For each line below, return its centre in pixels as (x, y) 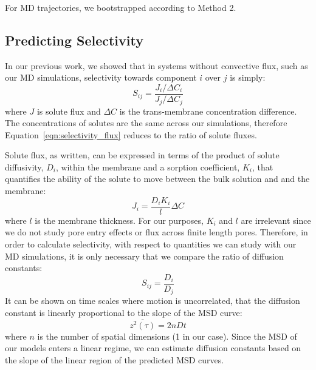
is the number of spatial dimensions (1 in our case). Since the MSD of (167, 336)
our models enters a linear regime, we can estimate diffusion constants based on (153, 348)
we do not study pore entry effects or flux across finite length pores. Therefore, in (156, 232)
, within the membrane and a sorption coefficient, (148, 166)
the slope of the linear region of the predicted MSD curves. (115, 359)
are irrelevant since (276, 220)
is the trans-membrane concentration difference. (208, 111)
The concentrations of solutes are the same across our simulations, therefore (146, 123)
